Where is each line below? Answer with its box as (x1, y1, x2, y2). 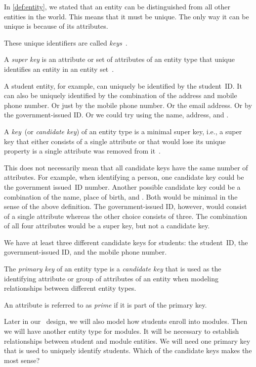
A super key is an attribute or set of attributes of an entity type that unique (4, 54, 235, 64)
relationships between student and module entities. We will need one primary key (4, 335, 251, 346)
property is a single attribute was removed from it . (4, 146, 161, 156)
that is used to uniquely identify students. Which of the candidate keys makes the (4, 345, 252, 356)
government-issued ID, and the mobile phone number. (4, 247, 167, 257)
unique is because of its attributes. (4, 21, 108, 31)
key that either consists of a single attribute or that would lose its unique (4, 136, 226, 146)
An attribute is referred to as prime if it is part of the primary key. (4, 299, 207, 310)
